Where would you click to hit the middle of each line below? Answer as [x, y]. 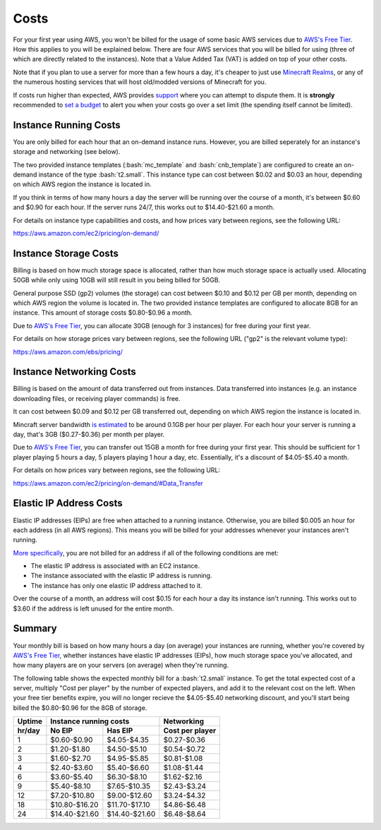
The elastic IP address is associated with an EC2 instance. [115, 566]
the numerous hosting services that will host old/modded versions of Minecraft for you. [140, 82]
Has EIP [120, 730]
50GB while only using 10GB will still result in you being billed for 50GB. [117, 280]
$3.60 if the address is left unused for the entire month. [93, 608]
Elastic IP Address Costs [68, 504]
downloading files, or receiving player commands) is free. [97, 398]
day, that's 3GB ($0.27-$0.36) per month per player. [89, 435]
